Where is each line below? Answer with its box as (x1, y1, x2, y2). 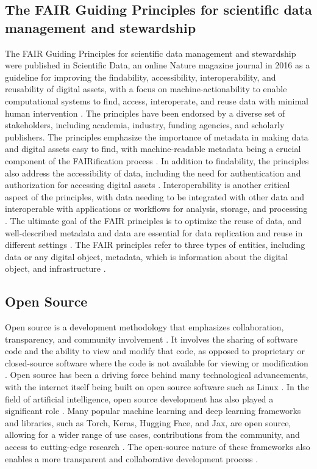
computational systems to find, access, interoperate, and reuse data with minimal (5, 94, 308, 107)
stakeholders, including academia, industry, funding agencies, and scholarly (5, 118, 285, 131)
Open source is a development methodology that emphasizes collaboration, (5, 321, 284, 333)
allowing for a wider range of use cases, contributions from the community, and (5, 428, 300, 441)
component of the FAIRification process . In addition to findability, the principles (5, 154, 309, 167)
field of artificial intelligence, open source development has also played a (5, 392, 274, 405)
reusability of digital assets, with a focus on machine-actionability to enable (5, 82, 287, 95)
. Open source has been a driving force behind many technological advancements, (5, 368, 308, 381)
